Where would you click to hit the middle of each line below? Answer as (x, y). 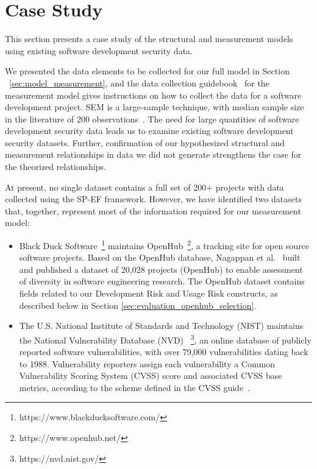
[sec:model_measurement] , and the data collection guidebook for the (139, 83)
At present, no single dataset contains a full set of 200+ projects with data (144, 187)
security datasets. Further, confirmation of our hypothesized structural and (145, 142)
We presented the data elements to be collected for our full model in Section (147, 71)
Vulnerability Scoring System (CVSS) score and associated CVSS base (151, 376)
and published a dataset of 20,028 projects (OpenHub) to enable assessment (161, 269)
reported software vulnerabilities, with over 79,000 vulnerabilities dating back (164, 352)
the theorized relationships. (55, 167)
